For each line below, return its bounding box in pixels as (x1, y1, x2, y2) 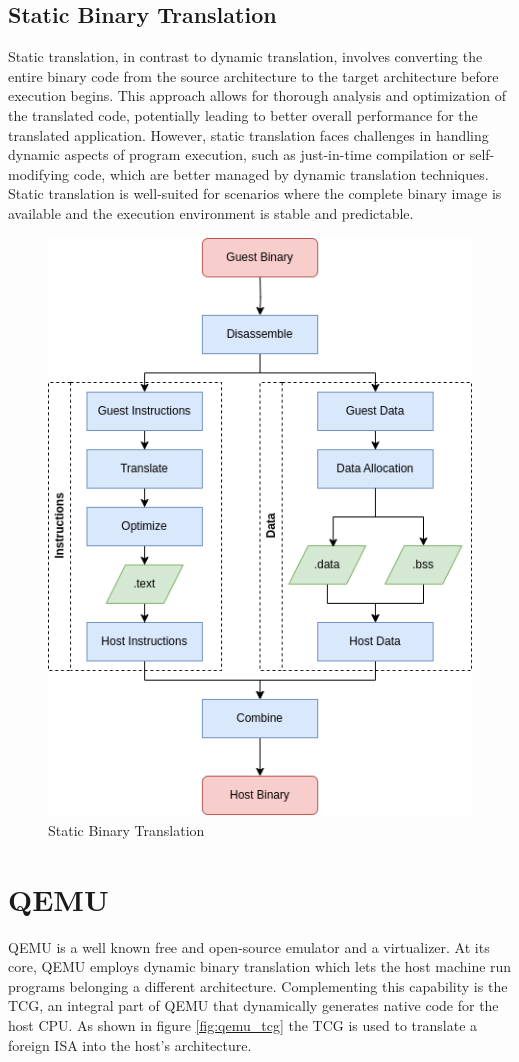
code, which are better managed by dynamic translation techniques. (73, 163, 489, 184)
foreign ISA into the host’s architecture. (8, 1034, 252, 1055)
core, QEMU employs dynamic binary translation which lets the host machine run (8, 956, 512, 977)
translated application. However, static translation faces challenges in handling (8, 124, 489, 145)
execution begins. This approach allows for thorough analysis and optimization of (8, 85, 506, 106)
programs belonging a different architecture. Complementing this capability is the (8, 975, 508, 996)
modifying (8, 163, 70, 184)
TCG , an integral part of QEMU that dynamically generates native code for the (8, 995, 499, 1016)
